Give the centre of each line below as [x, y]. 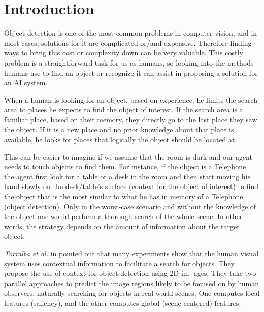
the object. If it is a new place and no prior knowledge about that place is [119, 129]
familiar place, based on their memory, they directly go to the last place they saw [131, 119]
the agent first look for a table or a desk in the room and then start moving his [127, 176]
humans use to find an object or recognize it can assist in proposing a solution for [131, 72]
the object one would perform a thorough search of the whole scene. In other [123, 216]
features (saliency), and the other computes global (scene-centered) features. [123, 303]
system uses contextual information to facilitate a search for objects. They [119, 263]
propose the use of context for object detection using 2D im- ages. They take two [130, 273]
